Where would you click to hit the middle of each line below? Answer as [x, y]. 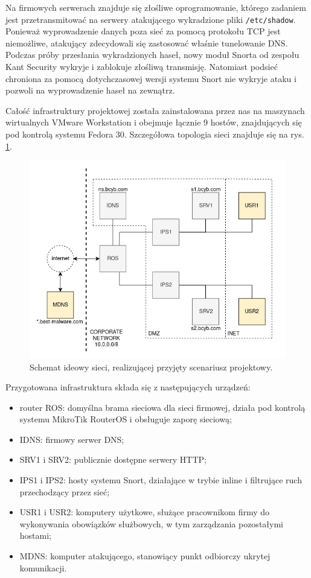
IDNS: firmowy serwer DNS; [72, 439]
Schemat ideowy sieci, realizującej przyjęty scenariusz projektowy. [151, 367]
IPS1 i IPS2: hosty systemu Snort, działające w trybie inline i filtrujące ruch [161, 480]
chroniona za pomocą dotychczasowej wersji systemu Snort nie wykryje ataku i [151, 78]
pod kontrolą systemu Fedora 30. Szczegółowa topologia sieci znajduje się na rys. [155, 134]
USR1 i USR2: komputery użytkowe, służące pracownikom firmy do [145, 512]
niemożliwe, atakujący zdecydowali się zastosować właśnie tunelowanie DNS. [147, 43]
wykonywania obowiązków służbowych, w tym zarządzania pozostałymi [151, 523]
